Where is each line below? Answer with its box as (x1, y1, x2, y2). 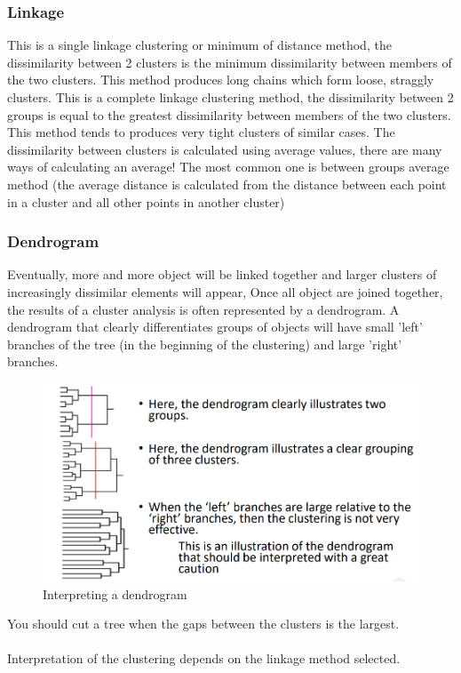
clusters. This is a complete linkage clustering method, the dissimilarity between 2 (7, 88, 454, 106)
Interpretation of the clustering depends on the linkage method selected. (7, 649, 401, 668)
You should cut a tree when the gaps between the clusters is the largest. (7, 614, 400, 633)
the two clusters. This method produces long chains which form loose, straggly (7, 70, 434, 89)
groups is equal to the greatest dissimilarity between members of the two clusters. (7, 105, 451, 124)
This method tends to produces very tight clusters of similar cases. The (7, 123, 395, 141)
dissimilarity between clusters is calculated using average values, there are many (7, 140, 442, 158)
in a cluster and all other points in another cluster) (7, 192, 285, 211)
